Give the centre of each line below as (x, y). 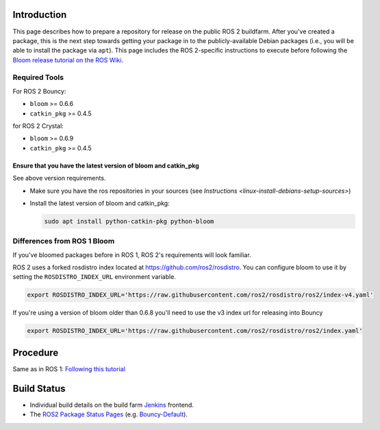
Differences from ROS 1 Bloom (64, 241)
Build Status (39, 389)
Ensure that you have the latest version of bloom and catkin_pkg (106, 165)
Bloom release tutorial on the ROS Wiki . (68, 60)
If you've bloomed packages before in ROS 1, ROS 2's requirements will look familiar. (132, 255)
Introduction (40, 15)
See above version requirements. (59, 178)
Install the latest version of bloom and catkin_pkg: (100, 203)
